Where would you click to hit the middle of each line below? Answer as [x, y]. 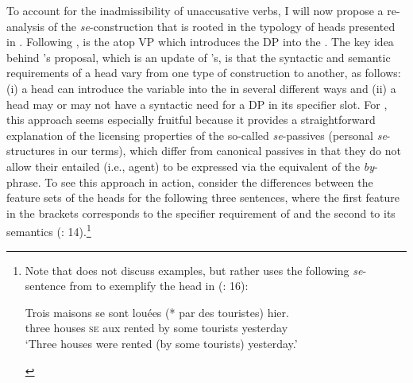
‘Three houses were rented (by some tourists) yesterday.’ [161, 343]
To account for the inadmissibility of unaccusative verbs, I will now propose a [195, 10]
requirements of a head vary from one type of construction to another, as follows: [204, 73]
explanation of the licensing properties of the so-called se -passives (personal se [197, 135]
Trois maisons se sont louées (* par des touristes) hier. [157, 312]
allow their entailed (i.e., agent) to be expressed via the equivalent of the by [191, 166]
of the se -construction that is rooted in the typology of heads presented [222, 26]
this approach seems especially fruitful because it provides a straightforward [191, 120]
